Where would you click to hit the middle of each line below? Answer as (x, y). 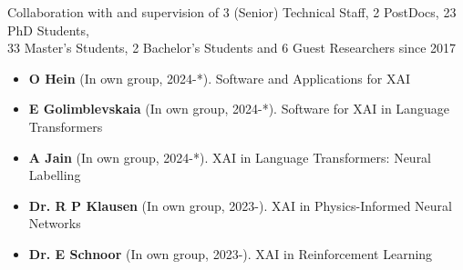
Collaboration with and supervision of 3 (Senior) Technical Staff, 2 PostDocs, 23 (232, 12)
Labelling (55, 175)
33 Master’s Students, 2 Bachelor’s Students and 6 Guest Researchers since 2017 (232, 48)
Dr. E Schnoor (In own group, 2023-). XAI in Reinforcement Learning (231, 253)
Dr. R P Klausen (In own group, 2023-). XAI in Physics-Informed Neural (240, 205)
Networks (55, 223)
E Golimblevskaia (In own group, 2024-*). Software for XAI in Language (239, 109)
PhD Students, (48, 30)
